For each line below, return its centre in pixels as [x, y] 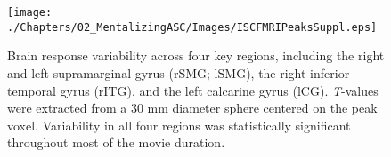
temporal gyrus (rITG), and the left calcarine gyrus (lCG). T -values [193, 90]
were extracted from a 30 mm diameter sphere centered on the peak [192, 108]
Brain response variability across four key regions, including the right [196, 55]
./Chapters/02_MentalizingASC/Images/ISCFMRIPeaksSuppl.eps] [192, 27]
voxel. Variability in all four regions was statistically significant [179, 125]
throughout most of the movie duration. [116, 142]
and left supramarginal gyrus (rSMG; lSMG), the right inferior [179, 72]
